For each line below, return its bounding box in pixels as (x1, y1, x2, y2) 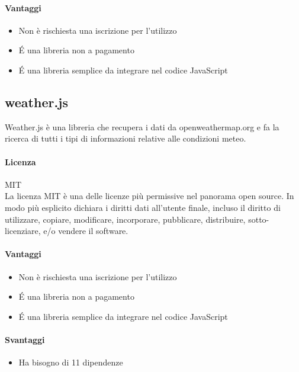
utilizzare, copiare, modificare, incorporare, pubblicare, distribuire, (5, 213, 246, 225)
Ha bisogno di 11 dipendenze (18, 356, 123, 368)
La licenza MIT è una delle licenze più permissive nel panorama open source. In (5, 190, 294, 202)
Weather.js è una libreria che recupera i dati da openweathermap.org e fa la (5, 120, 279, 133)
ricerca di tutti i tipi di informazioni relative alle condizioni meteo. (5, 132, 246, 145)
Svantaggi (5, 333, 45, 345)
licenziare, (5, 225, 41, 237)
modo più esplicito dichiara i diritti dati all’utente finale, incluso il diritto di (5, 201, 281, 213)
